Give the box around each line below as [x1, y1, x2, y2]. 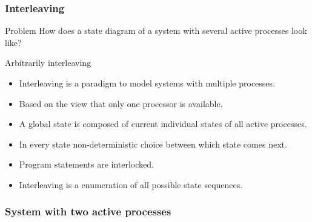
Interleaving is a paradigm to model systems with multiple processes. [19, 77, 275, 89]
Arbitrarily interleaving [5, 56, 91, 69]
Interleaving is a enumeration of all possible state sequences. [19, 178, 243, 191]
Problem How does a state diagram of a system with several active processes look [5, 24, 307, 37]
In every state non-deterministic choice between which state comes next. [19, 137, 287, 150]
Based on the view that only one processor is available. [19, 97, 223, 109]
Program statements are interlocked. [19, 158, 154, 171]
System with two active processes [5, 204, 171, 219]
